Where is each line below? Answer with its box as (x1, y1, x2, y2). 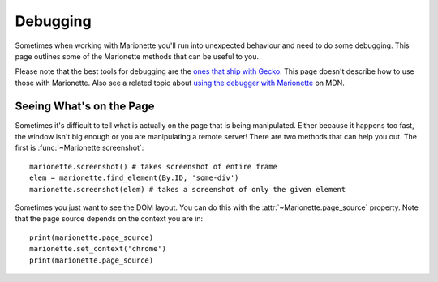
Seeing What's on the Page (15, 99, 155, 113)
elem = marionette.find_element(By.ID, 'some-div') (29, 173, 239, 182)
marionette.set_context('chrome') (29, 244, 166, 254)
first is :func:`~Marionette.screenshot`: (15, 143, 144, 153)
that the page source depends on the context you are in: (15, 214, 204, 224)
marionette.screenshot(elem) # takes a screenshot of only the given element (29, 185, 346, 194)
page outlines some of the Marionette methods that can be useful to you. (15, 51, 260, 61)
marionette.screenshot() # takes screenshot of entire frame (29, 162, 277, 171)
